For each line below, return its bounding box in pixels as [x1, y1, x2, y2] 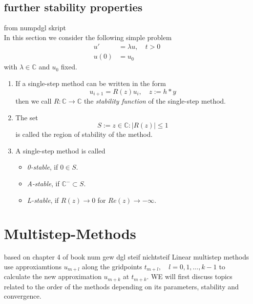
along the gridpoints [82, 261, 142, 271]
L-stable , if [27, 195, 59, 205]
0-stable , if [27, 162, 58, 172]
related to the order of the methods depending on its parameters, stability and [4, 281, 239, 291]
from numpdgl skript [4, 22, 66, 33]
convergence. [4, 291, 42, 301]
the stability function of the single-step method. [84, 96, 226, 106]
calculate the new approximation [4, 271, 102, 282]
